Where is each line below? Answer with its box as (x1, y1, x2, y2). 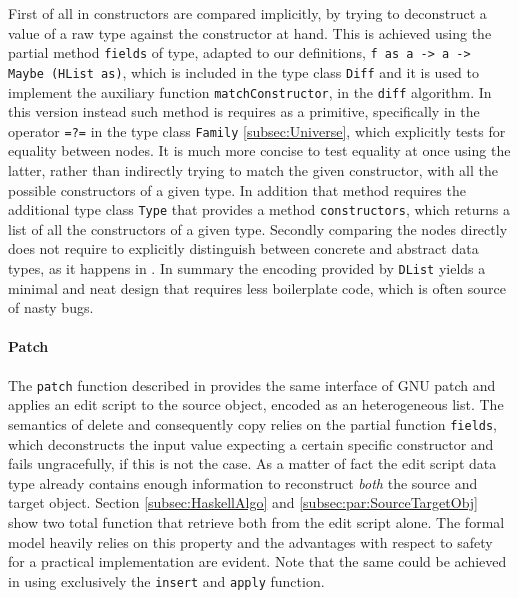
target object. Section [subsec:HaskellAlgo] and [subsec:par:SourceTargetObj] (8, 492, 478, 513)
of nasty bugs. (8, 297, 94, 318)
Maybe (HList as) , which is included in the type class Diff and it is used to (8, 61, 480, 82)
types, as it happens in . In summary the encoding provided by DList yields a (8, 258, 486, 279)
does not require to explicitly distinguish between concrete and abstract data (8, 238, 479, 259)
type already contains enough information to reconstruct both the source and (8, 472, 478, 493)
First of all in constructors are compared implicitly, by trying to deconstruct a (8, 3, 487, 23)
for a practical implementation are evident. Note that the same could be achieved (8, 551, 507, 572)
